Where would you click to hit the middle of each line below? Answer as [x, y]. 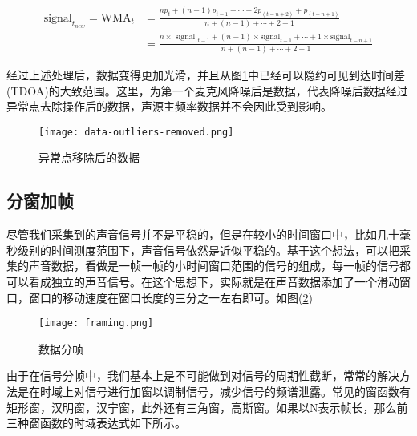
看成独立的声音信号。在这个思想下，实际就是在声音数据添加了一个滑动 [214, 281]
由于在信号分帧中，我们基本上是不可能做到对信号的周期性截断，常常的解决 [203, 375]
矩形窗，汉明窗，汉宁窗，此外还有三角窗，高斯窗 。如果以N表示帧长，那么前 [207, 407]
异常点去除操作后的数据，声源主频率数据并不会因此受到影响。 [169, 106]
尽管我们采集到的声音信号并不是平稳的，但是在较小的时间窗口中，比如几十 [203, 234]
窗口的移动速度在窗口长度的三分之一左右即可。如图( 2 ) [170, 297]
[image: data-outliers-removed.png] [136, 132]
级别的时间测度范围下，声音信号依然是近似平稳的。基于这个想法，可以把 [208, 250]
